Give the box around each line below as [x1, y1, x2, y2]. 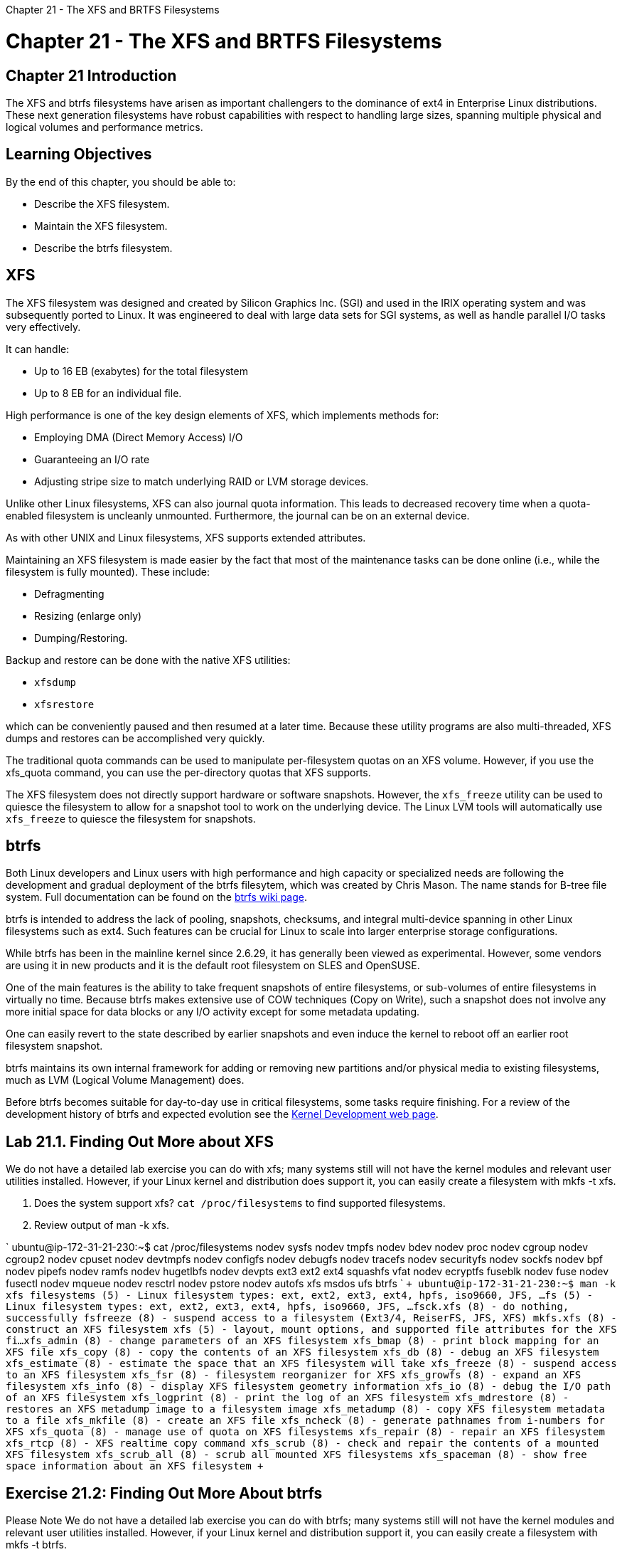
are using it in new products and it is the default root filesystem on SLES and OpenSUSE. [6, 959, 420, 972]
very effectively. [6, 320, 81, 333]
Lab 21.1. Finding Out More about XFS [6, 1132, 274, 1151]
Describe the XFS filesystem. [34, 197, 170, 210]
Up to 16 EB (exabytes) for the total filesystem [34, 364, 248, 377]
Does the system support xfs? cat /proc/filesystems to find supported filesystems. [34, 1197, 446, 1210]
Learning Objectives [6, 145, 152, 164]
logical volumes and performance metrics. [6, 120, 203, 133]
